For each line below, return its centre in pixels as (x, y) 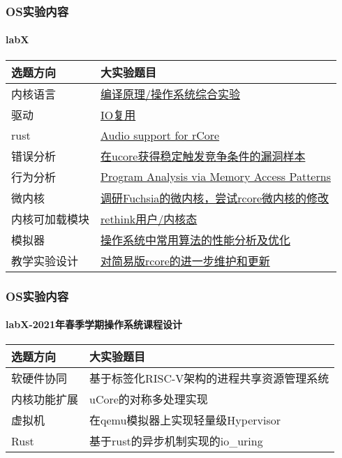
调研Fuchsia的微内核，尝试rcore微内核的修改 (215, 198)
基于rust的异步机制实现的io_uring (176, 441)
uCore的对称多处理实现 (149, 399)
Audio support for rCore (160, 135)
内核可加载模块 (51, 219)
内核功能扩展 (45, 399)
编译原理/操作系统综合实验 (171, 94)
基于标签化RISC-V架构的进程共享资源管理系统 (209, 378)
